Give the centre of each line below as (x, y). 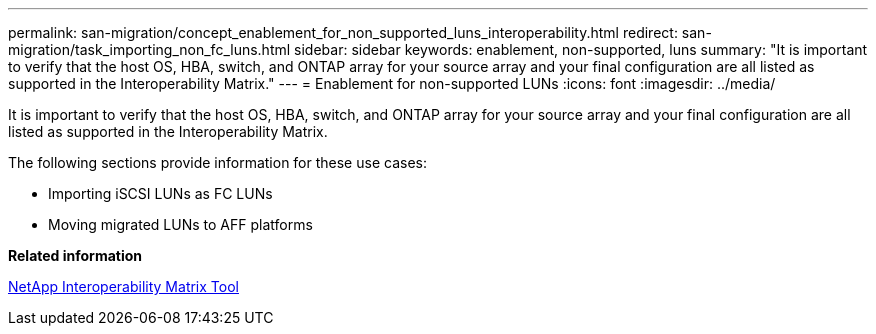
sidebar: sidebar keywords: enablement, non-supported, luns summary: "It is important (581, 49)
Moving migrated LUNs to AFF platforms (180, 224)
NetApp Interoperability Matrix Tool (123, 286)
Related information (75, 255)
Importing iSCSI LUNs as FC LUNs (160, 193)
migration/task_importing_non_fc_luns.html (149, 49)
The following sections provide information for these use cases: (217, 162)
